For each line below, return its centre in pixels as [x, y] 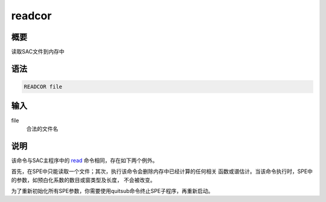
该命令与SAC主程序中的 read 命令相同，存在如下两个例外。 [85, 160]
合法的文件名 [42, 128]
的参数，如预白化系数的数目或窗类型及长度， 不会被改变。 [83, 180]
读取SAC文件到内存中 [38, 52]
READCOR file [43, 87]
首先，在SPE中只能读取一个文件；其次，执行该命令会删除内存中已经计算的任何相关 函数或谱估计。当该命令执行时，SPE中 [162, 171]
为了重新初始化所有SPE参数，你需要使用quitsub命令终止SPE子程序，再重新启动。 [112, 191]
